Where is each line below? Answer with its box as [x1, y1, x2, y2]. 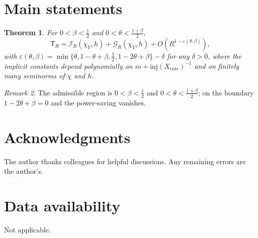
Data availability [4, 195, 120, 215]
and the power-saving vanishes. [51, 97, 146, 107]
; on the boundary [198, 87, 254, 97]
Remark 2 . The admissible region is [4, 87, 112, 97]
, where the [208, 50, 242, 61]
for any [167, 50, 190, 61]
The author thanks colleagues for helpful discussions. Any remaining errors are [4, 156, 246, 166]
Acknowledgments [4, 127, 131, 147]
